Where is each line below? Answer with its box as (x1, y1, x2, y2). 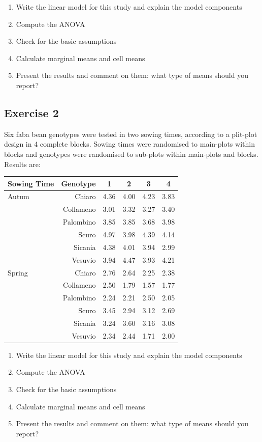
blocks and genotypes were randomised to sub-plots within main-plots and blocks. (4, 148, 258, 159)
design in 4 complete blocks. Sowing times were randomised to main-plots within (4, 139, 255, 149)
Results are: (4, 158, 41, 169)
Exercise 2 (4, 104, 59, 120)
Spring (8, 267, 28, 278)
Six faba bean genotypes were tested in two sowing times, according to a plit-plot (4, 128, 257, 139)
